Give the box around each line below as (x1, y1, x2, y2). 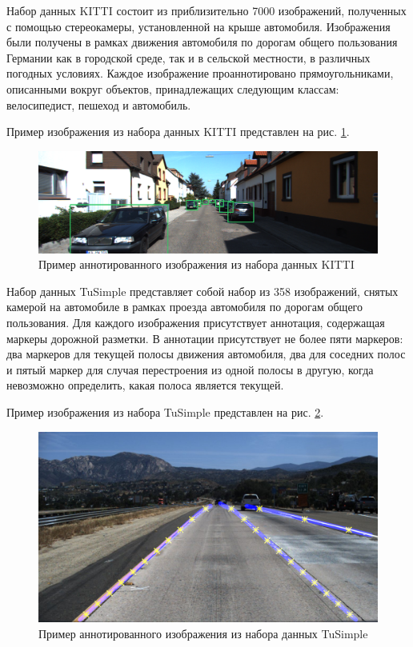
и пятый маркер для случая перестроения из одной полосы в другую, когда (6, 361, 374, 377)
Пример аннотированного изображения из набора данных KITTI (38, 256, 355, 273)
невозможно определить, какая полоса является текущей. (6, 377, 284, 393)
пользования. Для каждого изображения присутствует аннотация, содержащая (6, 314, 385, 331)
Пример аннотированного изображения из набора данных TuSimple (38, 625, 368, 641)
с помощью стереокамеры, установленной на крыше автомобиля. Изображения (6, 18, 391, 34)
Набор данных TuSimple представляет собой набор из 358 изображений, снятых (6, 282, 399, 299)
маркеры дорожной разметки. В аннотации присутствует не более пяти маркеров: (6, 329, 403, 346)
